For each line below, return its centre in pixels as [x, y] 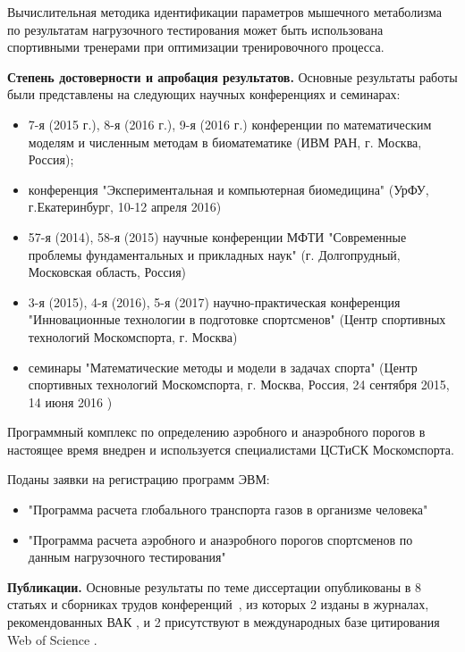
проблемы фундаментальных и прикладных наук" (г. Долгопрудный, [214, 254]
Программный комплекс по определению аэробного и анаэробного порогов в [216, 432]
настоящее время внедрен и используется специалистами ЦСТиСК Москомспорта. [231, 449]
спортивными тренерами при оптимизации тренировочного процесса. [196, 47]
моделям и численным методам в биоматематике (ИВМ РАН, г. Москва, [225, 142]
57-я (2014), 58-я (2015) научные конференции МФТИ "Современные [217, 236]
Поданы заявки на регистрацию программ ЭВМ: [139, 479]
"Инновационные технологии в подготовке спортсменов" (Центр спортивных [237, 319]
